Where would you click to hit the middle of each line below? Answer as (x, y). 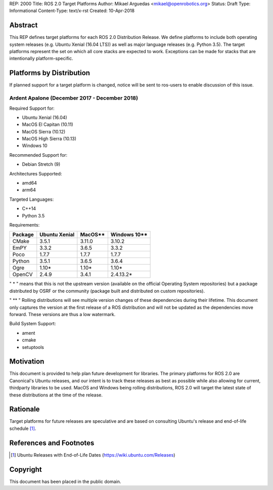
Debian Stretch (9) (41, 164)
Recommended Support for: (38, 155)
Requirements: (25, 225)
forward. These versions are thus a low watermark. (62, 314)
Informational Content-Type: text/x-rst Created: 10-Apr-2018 (72, 11)
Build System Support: (33, 324)
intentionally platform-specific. (41, 59)
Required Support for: (32, 108)
